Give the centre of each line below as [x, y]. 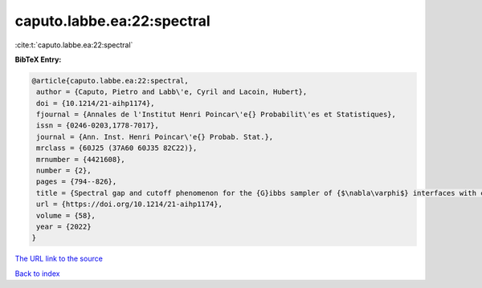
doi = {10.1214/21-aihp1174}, [96, 103]
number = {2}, [64, 171]
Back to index [37, 274]
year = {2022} [64, 227]
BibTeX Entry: [38, 59]
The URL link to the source [59, 259]
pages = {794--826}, [77, 182]
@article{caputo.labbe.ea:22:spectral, [110, 81]
